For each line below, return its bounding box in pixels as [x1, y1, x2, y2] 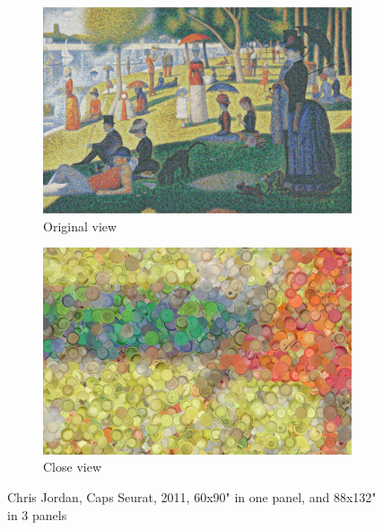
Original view [43, 216, 118, 235]
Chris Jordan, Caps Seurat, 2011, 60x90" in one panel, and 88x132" [7, 487, 377, 506]
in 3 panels [7, 505, 67, 524]
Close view [43, 457, 102, 476]
